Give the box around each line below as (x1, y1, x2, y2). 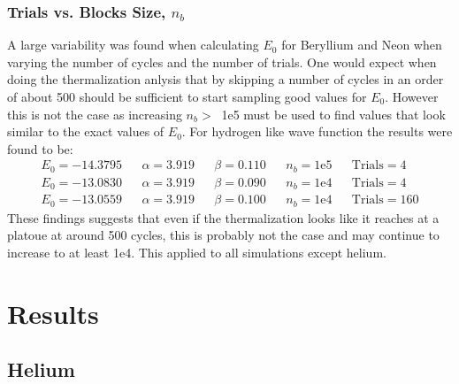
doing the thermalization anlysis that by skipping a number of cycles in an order (7, 70, 444, 88)
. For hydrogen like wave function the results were (181, 122, 453, 141)
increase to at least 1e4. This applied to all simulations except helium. (7, 243, 386, 262)
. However (385, 88, 439, 105)
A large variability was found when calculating (7, 35, 259, 54)
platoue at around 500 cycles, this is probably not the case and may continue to (7, 226, 440, 244)
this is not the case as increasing (7, 104, 182, 123)
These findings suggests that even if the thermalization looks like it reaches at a (7, 208, 440, 227)
